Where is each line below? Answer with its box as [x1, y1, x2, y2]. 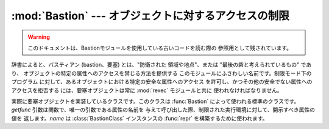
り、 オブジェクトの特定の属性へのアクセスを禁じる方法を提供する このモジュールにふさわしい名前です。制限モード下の [11, 70, 312, 77]
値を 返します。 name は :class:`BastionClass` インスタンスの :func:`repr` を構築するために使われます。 [11, 114, 268, 122]
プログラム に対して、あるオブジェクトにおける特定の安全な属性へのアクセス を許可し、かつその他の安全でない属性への [11, 78, 313, 85]
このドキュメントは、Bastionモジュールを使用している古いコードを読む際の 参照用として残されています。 [27, 44, 292, 51]
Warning [27, 33, 50, 41]
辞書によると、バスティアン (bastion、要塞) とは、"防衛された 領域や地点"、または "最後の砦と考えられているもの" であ [11, 61, 312, 68]
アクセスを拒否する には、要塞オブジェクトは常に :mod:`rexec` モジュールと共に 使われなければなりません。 [11, 87, 283, 94]
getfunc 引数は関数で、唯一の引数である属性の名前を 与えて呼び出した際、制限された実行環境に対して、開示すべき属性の [11, 106, 316, 113]
